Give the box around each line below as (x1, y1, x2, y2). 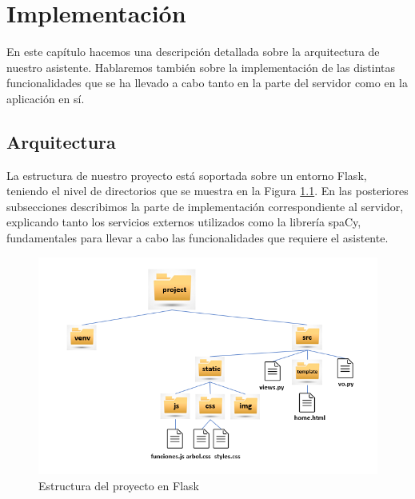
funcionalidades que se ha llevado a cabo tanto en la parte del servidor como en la (6, 74, 408, 91)
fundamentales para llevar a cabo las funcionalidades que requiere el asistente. (6, 230, 389, 246)
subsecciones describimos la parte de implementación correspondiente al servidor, (6, 198, 404, 214)
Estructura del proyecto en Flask (38, 477, 199, 493)
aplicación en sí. (6, 90, 85, 106)
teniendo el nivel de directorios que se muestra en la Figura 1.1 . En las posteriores (6, 182, 409, 199)
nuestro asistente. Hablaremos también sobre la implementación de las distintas (6, 58, 396, 75)
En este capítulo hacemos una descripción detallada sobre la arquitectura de (6, 43, 380, 60)
